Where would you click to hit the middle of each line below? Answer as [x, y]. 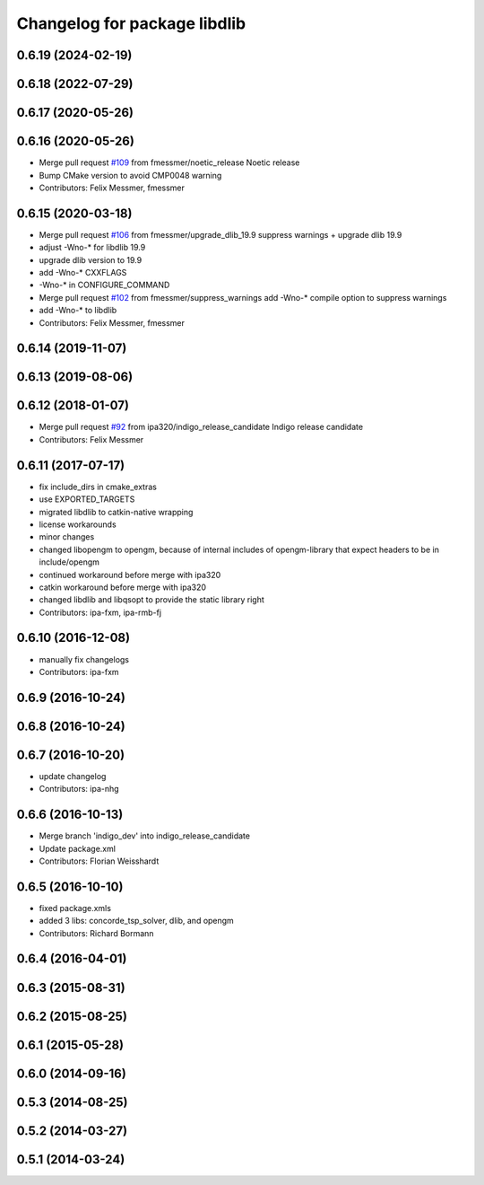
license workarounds [78, 524]
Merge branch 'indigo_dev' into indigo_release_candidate [145, 836]
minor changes [67, 537]
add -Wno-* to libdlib [78, 311]
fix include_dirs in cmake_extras [98, 487]
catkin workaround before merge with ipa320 [122, 587]
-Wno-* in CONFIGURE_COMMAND [104, 285]
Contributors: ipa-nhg [79, 789]
